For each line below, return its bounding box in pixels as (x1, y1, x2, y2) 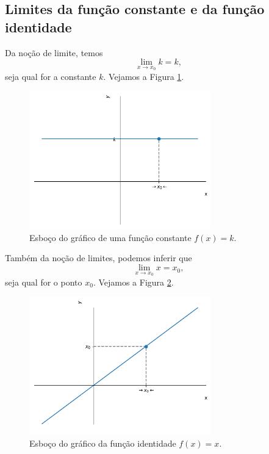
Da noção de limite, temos (5, 46, 103, 59)
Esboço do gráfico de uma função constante (29, 231, 192, 243)
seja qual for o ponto (5, 275, 82, 288)
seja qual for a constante (5, 70, 96, 82)
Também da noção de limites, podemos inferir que (5, 251, 192, 264)
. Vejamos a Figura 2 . (93, 275, 174, 288)
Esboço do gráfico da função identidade (29, 436, 176, 449)
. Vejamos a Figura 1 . (103, 70, 184, 82)
